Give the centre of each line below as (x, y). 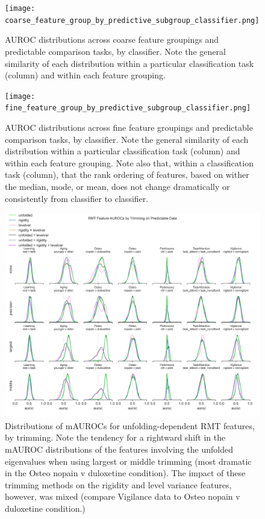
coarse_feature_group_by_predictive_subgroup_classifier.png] (132, 20)
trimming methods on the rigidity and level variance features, (118, 484)
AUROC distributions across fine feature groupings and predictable (129, 127)
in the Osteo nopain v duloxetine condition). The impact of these (125, 473)
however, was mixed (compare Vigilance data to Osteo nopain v (123, 496)
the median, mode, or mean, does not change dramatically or (117, 186)
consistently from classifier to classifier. (77, 198)
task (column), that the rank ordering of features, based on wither (127, 175)
